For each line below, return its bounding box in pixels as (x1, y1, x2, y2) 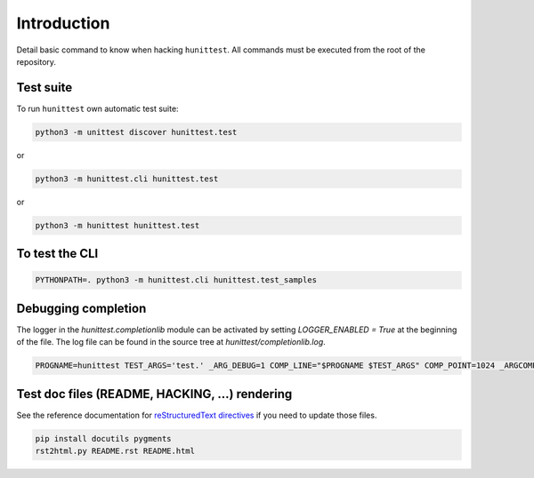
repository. (16, 56, 57, 67)
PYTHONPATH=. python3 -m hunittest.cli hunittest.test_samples (35, 275, 318, 285)
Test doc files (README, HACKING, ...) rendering (16, 386, 293, 402)
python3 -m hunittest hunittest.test (35, 220, 200, 230)
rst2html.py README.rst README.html (35, 446, 196, 457)
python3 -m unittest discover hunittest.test (35, 127, 238, 137)
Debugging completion (16, 300, 147, 315)
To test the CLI (16, 246, 99, 261)
